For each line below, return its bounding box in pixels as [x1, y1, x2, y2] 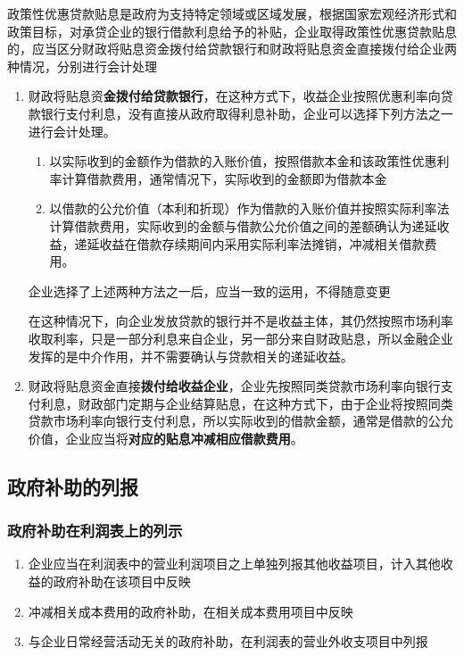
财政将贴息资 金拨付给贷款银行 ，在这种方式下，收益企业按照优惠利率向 [28, 87, 441, 105]
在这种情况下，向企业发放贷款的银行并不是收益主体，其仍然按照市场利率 [28, 311, 453, 330]
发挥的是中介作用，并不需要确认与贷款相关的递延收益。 [28, 346, 353, 365]
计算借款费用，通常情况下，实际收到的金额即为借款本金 [62, 169, 387, 187]
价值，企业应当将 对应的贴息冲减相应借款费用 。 [28, 428, 303, 447]
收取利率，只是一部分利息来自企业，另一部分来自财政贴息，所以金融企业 [28, 328, 453, 347]
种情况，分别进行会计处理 [7, 56, 157, 75]
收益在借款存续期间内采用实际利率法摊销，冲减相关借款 [99, 234, 425, 253]
